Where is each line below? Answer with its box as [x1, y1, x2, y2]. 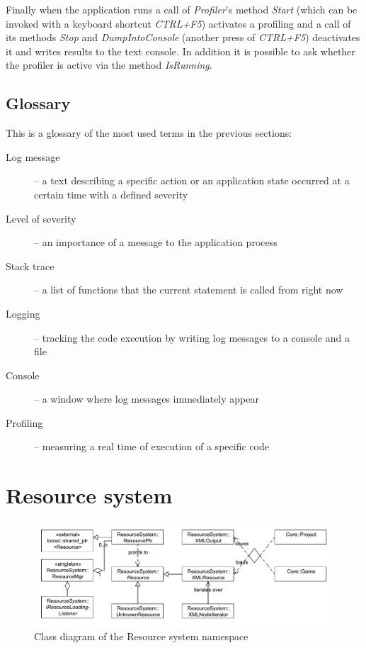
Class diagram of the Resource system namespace [34, 628, 248, 643]
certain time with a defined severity [34, 186, 188, 201]
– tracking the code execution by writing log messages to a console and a [34, 330, 350, 345]
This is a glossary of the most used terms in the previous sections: [6, 125, 292, 140]
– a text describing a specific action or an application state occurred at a [34, 173, 350, 188]
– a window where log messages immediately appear [34, 391, 259, 406]
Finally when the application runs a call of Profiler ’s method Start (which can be [6, 2, 358, 16]
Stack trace [6, 258, 55, 273]
